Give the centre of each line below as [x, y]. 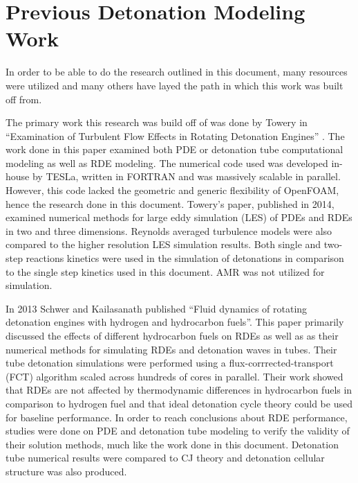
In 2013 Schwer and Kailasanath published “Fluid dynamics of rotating [157, 308]
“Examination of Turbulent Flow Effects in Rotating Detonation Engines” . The [175, 135]
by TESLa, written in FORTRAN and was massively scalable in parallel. [186, 176]
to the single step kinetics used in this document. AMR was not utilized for [165, 271]
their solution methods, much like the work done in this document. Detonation [172, 444]
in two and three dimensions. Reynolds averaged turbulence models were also [169, 230]
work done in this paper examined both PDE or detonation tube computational [175, 149]
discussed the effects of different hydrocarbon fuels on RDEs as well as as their [172, 335]
